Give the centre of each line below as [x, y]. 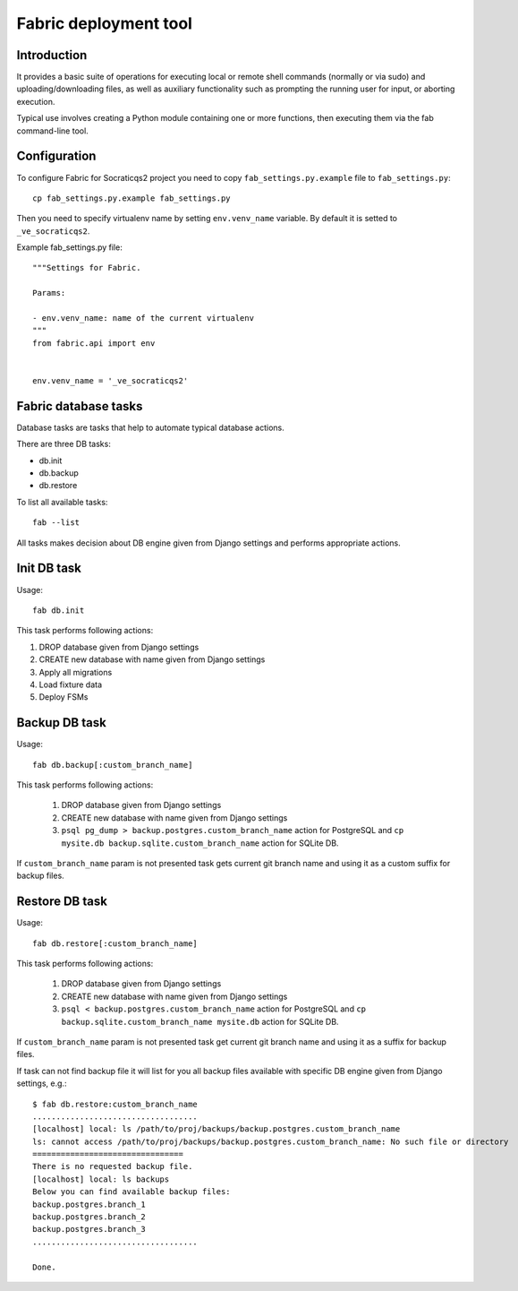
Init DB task [49, 568]
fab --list [56, 523]
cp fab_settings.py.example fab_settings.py [132, 198]
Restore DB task [62, 902]
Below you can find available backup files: [132, 1192]
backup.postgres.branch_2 [89, 1217]
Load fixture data [71, 684]
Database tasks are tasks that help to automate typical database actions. [151, 427]
